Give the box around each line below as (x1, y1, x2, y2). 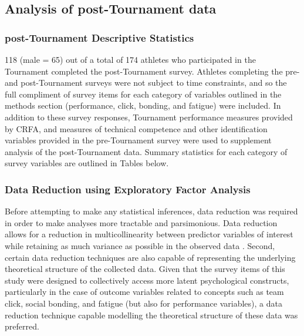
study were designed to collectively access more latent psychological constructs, (5, 274, 289, 286)
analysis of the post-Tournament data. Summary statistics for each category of (5, 145, 288, 157)
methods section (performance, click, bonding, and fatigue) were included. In (5, 99, 281, 112)
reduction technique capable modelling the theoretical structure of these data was (5, 308, 298, 321)
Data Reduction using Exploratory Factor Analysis (5, 182, 251, 196)
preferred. (5, 320, 39, 332)
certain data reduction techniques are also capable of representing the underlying (5, 251, 296, 263)
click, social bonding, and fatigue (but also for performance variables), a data (5, 297, 282, 309)
